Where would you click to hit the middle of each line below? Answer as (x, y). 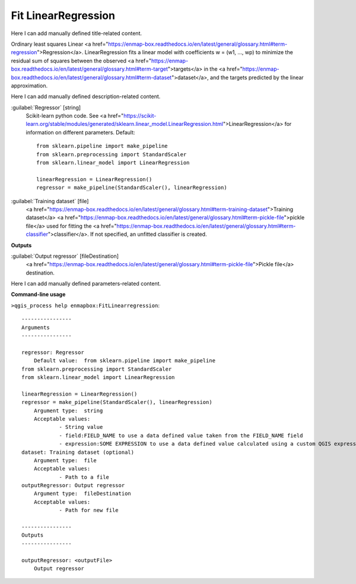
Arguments (36, 327)
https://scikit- (140, 116)
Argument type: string (68, 411)
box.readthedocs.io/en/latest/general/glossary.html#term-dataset (91, 77)
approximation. (29, 86)
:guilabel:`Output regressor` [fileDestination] (65, 256)
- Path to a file (84, 477)
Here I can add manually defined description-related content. (86, 97)
